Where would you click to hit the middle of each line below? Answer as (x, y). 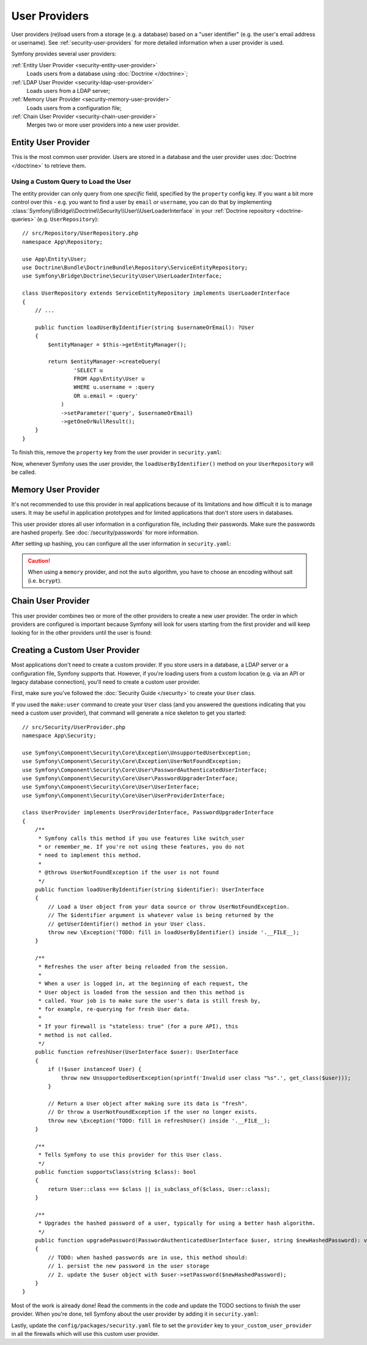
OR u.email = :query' (106, 396)
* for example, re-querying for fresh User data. (114, 1009)
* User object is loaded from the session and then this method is (141, 992)
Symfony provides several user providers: (64, 54)
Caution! (39, 561)
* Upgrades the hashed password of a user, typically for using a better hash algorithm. (177, 1223)
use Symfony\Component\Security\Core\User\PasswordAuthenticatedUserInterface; (145, 770)
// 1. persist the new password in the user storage (128, 1266)
